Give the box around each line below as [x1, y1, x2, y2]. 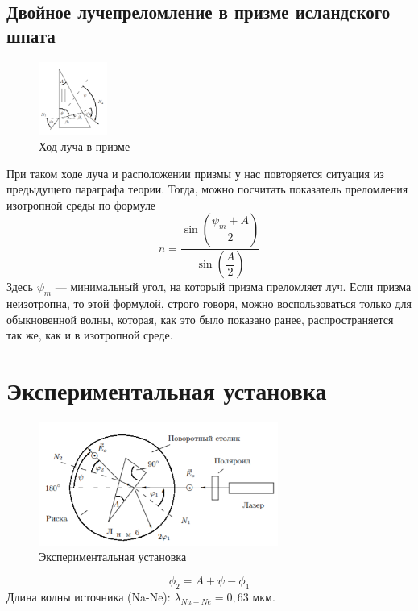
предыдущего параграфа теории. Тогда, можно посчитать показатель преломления [6, 181, 408, 197]
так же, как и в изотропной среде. [6, 326, 173, 343]
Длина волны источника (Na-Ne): [6, 588, 171, 605]
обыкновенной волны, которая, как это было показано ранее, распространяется [6, 310, 394, 327]
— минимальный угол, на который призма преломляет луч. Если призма [55, 278, 412, 295]
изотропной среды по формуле [6, 196, 156, 213]
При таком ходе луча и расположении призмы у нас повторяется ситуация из [6, 164, 384, 181]
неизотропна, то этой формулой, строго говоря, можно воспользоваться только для [6, 295, 412, 312]
